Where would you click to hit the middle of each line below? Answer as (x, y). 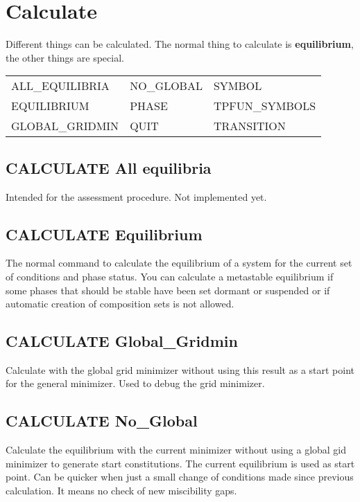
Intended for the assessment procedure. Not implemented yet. (136, 196)
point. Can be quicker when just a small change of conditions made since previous (180, 477)
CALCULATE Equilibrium (104, 234)
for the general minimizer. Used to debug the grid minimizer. (135, 383)
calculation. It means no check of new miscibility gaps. (121, 491)
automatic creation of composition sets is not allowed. (120, 304)
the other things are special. (65, 57)
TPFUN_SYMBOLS (265, 106)
